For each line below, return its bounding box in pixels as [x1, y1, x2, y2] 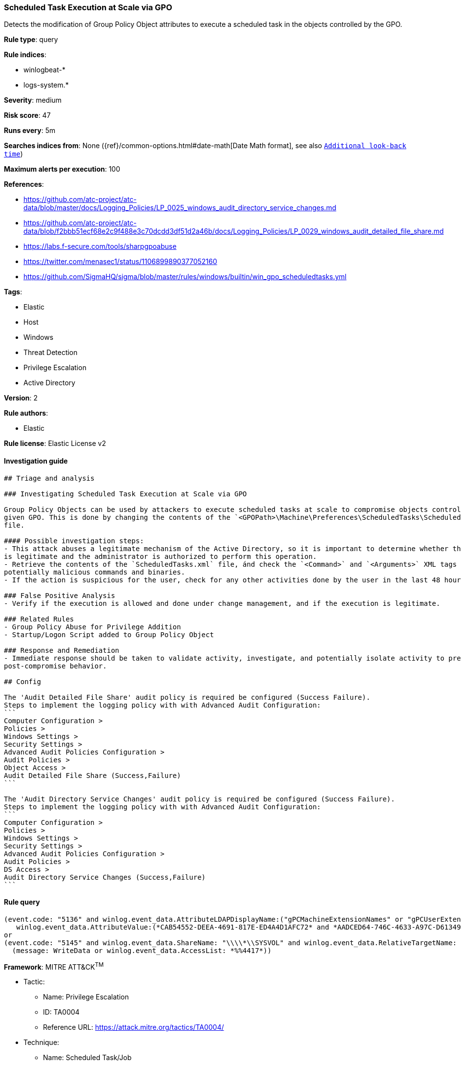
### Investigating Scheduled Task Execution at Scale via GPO [4, 489, 247, 498]
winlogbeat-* [23, 66, 65, 74]
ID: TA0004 [43, 1008, 80, 1017]
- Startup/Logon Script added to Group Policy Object [4, 630, 214, 639]
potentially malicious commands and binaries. [4, 568, 185, 576]
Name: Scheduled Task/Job [43, 1053, 132, 1062]
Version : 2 [4, 394, 38, 402]
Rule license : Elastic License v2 [4, 439, 106, 448]
